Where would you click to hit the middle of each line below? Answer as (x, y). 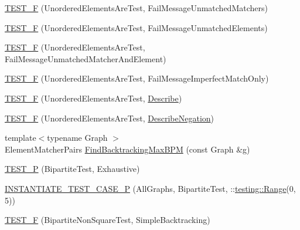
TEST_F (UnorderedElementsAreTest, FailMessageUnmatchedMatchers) (136, 8)
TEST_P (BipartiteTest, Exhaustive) (72, 169)
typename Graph (77, 138)
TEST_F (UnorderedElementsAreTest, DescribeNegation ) (110, 118)
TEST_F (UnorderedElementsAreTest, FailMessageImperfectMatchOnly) (137, 78)
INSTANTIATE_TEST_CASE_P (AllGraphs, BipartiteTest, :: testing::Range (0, (150, 188)
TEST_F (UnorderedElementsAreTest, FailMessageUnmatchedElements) (136, 27)
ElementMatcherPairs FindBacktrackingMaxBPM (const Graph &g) (127, 149)
